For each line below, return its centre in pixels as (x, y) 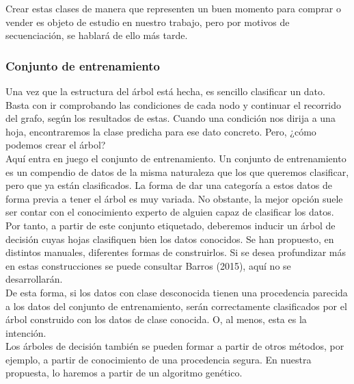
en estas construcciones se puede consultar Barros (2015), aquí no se (148, 265)
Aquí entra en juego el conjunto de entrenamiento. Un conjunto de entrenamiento (176, 158)
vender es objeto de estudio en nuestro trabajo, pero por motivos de (148, 22)
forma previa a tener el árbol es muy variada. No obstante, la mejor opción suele (174, 198)
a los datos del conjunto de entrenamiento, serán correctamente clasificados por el (176, 306)
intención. (26, 332)
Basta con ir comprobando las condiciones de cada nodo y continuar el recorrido (174, 104)
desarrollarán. (34, 279)
